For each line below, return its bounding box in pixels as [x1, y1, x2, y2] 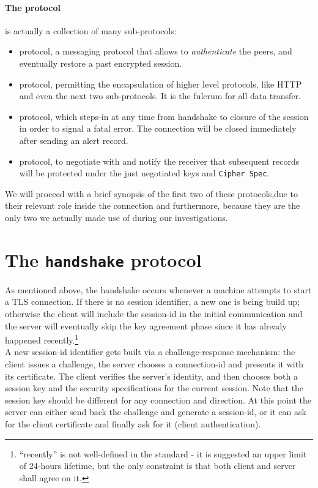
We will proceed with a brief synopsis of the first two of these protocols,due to [5, 187, 298, 200]
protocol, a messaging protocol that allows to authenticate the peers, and [19, 45, 292, 58]
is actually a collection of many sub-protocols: [5, 24, 177, 37]
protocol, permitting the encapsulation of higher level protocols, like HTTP [19, 77, 302, 90]
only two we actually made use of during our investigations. [5, 211, 228, 223]
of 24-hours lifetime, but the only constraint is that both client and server [19, 459, 296, 472]
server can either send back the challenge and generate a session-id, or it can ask [5, 405, 306, 418]
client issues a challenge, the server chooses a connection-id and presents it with [5, 358, 303, 370]
